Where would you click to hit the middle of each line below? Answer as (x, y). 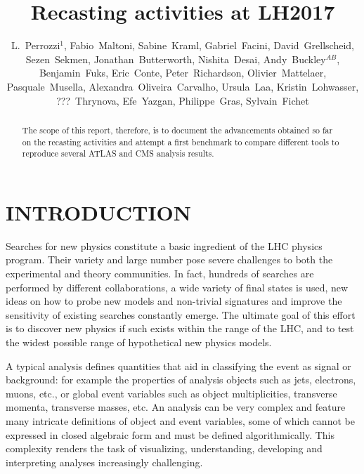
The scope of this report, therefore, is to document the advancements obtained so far (177, 130)
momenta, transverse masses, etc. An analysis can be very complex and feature (176, 407)
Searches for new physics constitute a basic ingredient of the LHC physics (164, 245)
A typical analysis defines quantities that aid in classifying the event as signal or (178, 366)
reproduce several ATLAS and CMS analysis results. (118, 153)
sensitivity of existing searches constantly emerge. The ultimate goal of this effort (181, 314)
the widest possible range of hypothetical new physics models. (139, 342)
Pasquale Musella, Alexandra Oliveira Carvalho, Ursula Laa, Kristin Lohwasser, (183, 86)
